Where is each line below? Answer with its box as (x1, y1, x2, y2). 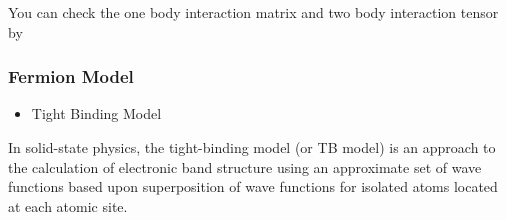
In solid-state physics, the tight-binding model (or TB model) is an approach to (8, 137, 496, 157)
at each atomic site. (8, 195, 128, 216)
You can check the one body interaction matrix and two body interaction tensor (8, 2, 499, 22)
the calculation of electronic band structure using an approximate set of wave (8, 156, 482, 177)
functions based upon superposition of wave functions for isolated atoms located (8, 176, 498, 197)
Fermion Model (8, 64, 134, 89)
